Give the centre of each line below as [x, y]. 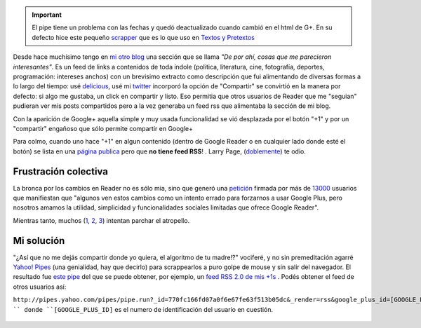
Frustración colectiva [61, 171]
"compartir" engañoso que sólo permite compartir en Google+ [103, 128]
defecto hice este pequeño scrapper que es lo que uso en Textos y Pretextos [143, 37]
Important [47, 15]
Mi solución [39, 241]
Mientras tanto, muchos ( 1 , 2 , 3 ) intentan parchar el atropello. [101, 220]
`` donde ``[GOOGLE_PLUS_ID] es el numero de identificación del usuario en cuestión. [143, 309]
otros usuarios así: [40, 287]
